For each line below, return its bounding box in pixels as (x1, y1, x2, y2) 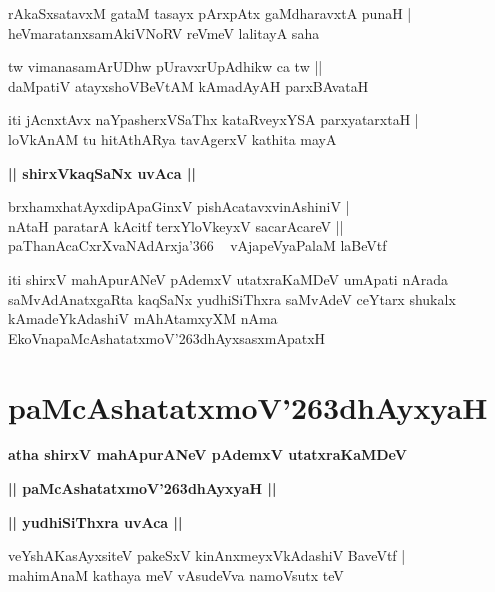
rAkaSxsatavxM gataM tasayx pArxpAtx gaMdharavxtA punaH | (8, 3, 412, 23)
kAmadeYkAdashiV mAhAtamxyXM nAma (8, 308, 278, 329)
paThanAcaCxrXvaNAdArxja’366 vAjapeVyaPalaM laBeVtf (8, 235, 387, 256)
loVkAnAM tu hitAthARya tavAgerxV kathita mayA (8, 128, 337, 149)
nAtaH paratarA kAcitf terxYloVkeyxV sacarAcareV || (8, 215, 344, 236)
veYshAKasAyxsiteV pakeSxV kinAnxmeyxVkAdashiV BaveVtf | (8, 545, 406, 566)
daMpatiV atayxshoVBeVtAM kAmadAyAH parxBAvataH (8, 75, 369, 96)
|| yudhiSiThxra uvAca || (8, 511, 183, 532)
